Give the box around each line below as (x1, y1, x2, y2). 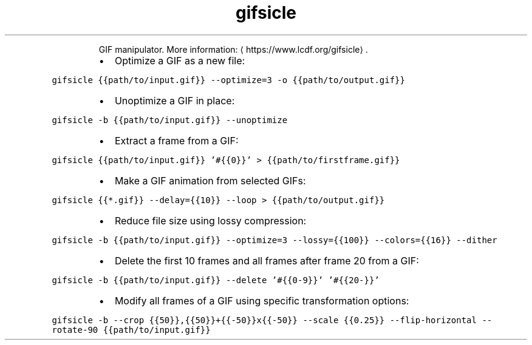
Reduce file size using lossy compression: (114, 214, 307, 227)
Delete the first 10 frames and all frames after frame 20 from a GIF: (114, 254, 419, 267)
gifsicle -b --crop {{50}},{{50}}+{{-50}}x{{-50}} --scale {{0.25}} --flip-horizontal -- (52, 315, 493, 325)
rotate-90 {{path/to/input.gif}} (52, 324, 211, 335)
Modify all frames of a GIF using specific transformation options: (114, 294, 409, 307)
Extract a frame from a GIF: (114, 134, 239, 147)
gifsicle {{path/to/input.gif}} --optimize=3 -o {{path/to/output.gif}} (52, 75, 405, 85)
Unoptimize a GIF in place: (114, 94, 235, 107)
